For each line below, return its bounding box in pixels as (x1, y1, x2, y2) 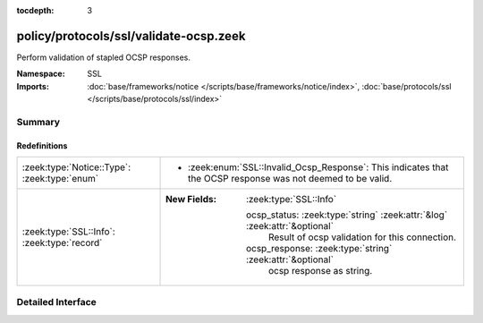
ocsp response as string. (268, 265, 373, 277)
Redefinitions (16, 140, 68, 151)
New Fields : (165, 193, 217, 206)
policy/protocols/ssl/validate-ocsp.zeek (16, 28, 246, 44)
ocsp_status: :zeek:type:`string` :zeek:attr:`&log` (246, 208, 448, 221)
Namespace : (16, 68, 66, 80)
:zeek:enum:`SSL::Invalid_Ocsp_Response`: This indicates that (188, 161, 449, 174)
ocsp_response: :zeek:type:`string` (246, 242, 393, 255)
